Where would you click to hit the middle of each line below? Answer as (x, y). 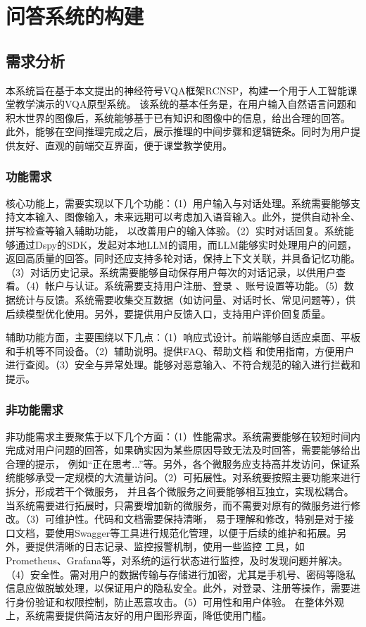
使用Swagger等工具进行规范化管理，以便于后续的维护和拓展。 (196, 532)
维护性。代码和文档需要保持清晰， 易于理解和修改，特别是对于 (199, 519)
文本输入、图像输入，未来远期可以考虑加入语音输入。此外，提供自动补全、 (188, 217)
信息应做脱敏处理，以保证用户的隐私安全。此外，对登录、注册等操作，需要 (178, 588)
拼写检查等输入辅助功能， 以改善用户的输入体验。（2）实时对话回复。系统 (175, 230)
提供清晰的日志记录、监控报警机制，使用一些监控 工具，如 (170, 546)
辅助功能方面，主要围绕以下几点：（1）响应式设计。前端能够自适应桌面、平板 (183, 337)
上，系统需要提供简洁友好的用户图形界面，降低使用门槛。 (139, 615)
